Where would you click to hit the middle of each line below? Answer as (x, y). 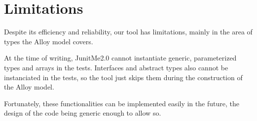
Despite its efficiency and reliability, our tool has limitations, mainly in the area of (128, 32)
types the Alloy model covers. (49, 41)
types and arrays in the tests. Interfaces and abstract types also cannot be (116, 67)
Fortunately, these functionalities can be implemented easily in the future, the (122, 103)
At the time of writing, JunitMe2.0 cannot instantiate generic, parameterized (120, 58)
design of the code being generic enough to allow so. (83, 113)
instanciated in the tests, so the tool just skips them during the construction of (123, 77)
